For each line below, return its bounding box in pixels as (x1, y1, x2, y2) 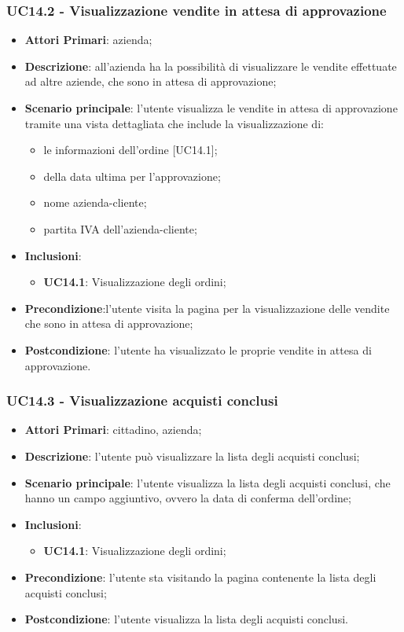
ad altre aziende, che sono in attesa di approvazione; (24, 73, 277, 90)
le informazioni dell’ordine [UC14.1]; (43, 141, 218, 158)
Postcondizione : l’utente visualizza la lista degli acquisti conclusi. (24, 611, 348, 627)
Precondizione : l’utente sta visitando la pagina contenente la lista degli (24, 568, 376, 585)
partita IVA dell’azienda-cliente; (43, 220, 197, 237)
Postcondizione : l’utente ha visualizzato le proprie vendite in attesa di (24, 341, 372, 358)
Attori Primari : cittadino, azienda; (24, 421, 202, 438)
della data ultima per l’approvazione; (43, 167, 221, 184)
